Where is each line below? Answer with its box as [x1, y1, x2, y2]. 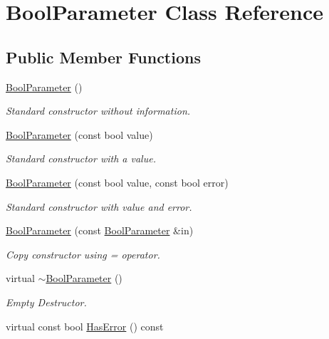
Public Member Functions [6, 46, 201, 68]
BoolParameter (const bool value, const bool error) [6, 174, 229, 189]
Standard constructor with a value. [6, 151, 156, 166]
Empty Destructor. [6, 294, 87, 309]
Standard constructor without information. [6, 103, 191, 118]
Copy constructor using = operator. [6, 246, 160, 261]
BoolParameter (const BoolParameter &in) [6, 223, 194, 238]
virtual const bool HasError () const [6, 318, 164, 333]
